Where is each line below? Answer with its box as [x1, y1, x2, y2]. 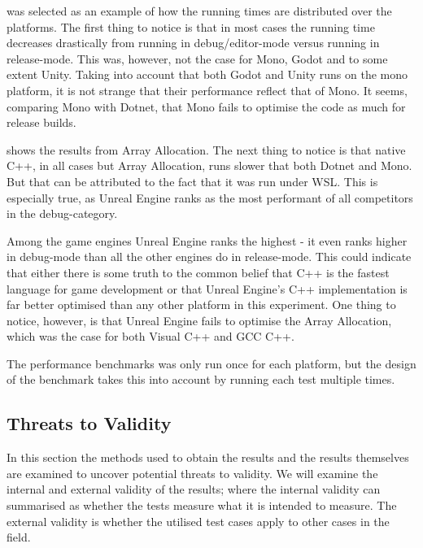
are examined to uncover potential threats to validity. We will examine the [7, 464, 378, 481]
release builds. [7, 114, 76, 131]
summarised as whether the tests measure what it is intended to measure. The [7, 497, 397, 514]
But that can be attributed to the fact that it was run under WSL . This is [7, 172, 378, 189]
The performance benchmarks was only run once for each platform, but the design [7, 354, 416, 372]
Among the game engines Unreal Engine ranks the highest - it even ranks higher [7, 232, 408, 249]
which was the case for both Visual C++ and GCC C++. [7, 328, 294, 345]
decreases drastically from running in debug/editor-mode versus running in [7, 34, 380, 51]
